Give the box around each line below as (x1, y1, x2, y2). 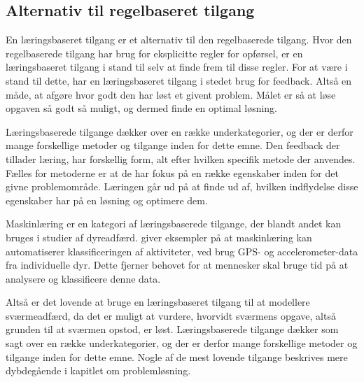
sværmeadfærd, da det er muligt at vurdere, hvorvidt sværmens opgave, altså (6, 308, 336, 323)
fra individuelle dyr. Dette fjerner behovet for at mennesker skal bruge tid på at (6, 257, 349, 272)
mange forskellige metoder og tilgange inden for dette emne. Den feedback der (6, 138, 340, 153)
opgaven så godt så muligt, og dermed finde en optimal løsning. (6, 101, 277, 115)
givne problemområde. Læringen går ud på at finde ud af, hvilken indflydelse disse (6, 179, 358, 194)
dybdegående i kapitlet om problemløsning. (6, 363, 191, 378)
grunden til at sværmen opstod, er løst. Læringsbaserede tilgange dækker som (6, 322, 339, 337)
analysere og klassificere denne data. (6, 271, 161, 285)
